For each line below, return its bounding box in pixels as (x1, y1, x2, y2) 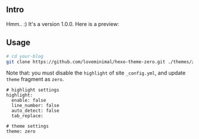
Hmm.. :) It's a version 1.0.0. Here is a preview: (6, 20, 120, 27)
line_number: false (11, 103, 60, 109)
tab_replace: (11, 113, 44, 119)
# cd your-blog (6, 53, 44, 59)
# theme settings (6, 124, 49, 130)
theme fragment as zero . (6, 76, 64, 83)
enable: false (11, 98, 46, 104)
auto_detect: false (11, 108, 60, 114)
